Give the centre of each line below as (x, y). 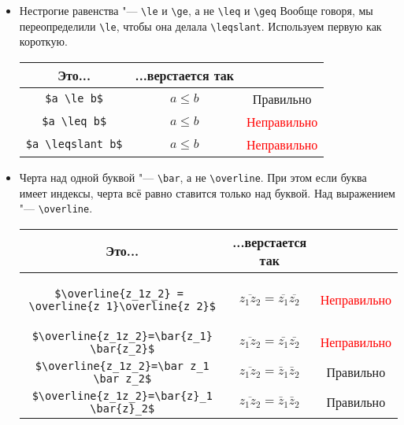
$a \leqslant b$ (74, 144)
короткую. (43, 41)
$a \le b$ (74, 99)
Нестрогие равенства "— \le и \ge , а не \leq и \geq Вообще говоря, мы (196, 10)
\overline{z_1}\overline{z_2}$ (122, 306)
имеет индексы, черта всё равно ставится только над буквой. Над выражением (207, 192)
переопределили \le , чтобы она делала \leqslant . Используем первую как (200, 26)
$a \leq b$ (74, 122)
